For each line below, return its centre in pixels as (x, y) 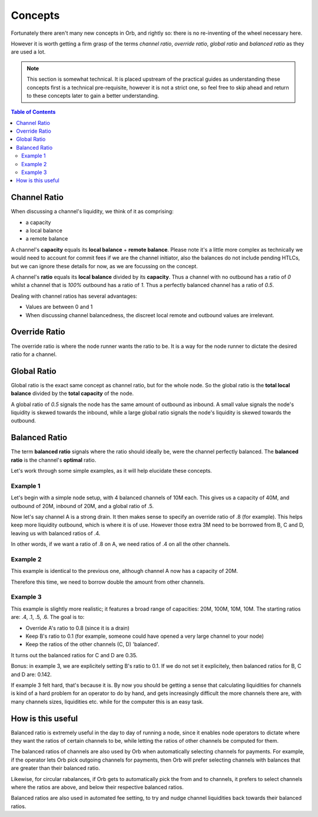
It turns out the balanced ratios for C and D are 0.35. (74, 655)
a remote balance (47, 239)
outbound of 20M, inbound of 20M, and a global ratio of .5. (82, 506)
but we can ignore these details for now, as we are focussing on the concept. (105, 266)
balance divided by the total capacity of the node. (72, 393)
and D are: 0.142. (32, 674)
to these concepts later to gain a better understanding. (93, 95)
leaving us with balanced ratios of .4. (56, 533)
